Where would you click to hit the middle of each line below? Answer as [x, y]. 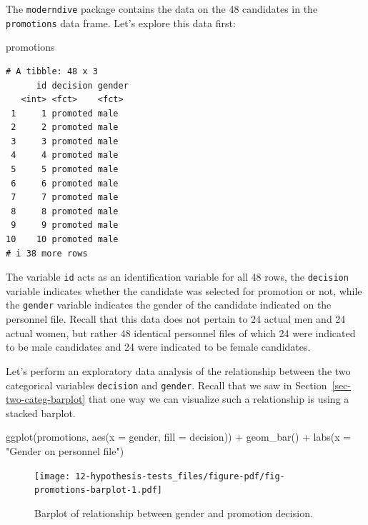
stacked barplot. [41, 412]
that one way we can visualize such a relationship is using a [219, 399]
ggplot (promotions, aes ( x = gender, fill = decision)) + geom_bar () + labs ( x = [179, 437]
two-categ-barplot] [46, 399]
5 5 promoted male [65, 170]
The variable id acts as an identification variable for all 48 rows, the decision [177, 277]
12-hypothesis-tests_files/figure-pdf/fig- [180, 476]
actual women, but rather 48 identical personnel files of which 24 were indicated [181, 332]
